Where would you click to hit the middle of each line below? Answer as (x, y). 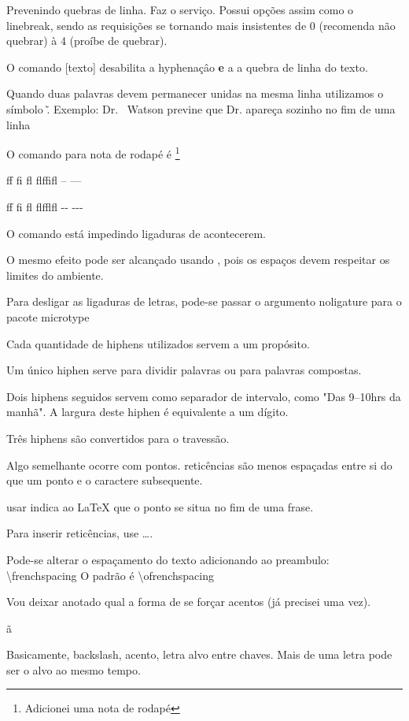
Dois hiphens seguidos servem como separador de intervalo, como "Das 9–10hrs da (204, 396)
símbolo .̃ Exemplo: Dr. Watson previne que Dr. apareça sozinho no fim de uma (201, 108)
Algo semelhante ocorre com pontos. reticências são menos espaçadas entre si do (199, 465)
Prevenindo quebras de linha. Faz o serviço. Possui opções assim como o (180, 9)
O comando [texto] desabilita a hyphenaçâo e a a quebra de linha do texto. (187, 67)
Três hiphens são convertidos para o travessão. (118, 438)
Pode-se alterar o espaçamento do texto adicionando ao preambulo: (168, 559)
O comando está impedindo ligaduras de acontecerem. (136, 233)
